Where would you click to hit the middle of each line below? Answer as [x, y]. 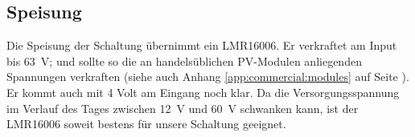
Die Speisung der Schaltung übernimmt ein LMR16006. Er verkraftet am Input [202, 45]
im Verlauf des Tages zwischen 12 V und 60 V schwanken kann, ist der [183, 108]
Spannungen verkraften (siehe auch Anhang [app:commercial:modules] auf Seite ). [208, 77]
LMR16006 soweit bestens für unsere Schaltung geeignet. [146, 124]
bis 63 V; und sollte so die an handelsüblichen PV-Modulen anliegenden [184, 60]
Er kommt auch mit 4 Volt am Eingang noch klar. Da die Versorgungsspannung [203, 92]
